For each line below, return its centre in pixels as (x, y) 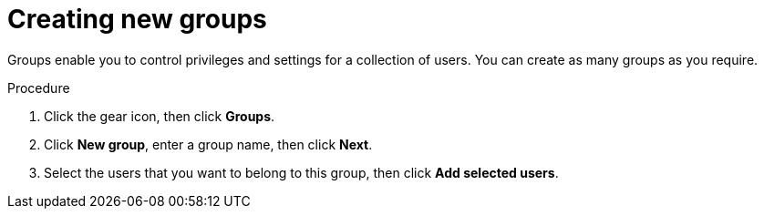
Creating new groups (137, 19)
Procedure (39, 87)
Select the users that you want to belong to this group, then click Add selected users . (301, 172)
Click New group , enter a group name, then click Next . (208, 144)
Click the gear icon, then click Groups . (160, 116)
